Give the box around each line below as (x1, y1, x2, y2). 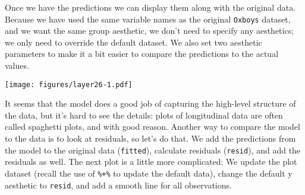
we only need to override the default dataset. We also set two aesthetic (5, 36, 262, 48)
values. (5, 59, 29, 72)
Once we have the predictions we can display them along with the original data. (5, 1, 296, 13)
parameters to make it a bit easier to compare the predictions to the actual (5, 47, 279, 60)
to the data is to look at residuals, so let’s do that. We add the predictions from (5, 132, 296, 145)
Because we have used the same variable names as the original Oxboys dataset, (5, 12, 291, 25)
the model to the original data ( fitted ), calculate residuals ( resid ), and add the (5, 143, 301, 156)
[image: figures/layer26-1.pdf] (5, 80, 133, 89)
